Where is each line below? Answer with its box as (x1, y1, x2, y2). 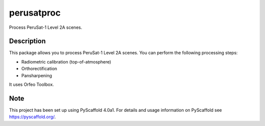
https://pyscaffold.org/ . (9, 114, 56, 120)
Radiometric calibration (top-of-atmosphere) (21, 59, 111, 64)
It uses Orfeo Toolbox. (9, 82, 54, 87)
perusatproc (9, 7, 61, 18)
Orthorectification (21, 66, 57, 72)
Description (9, 37, 46, 45)
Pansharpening (21, 72, 53, 78)
